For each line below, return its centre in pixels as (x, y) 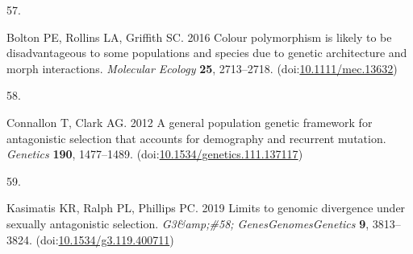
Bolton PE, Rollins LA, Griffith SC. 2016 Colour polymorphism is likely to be (199, 37)
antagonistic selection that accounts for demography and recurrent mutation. (196, 138)
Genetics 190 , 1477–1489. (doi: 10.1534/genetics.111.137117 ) (155, 154)
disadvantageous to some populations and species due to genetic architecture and (207, 53)
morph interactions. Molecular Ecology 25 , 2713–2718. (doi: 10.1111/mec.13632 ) (202, 68)
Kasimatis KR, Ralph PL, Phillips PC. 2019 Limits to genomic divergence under (206, 208)
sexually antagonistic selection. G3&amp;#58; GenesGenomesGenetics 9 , (188, 223)
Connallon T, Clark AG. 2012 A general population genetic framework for (190, 122)
